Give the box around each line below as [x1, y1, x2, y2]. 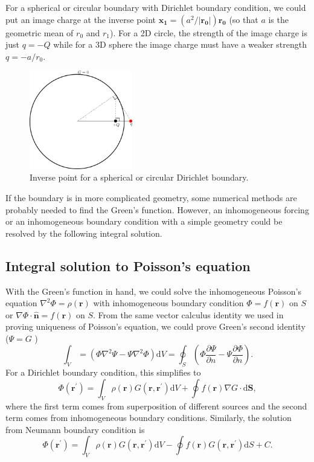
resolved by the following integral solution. [5, 226, 162, 239]
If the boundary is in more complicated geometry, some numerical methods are [5, 191, 297, 204]
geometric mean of [5, 26, 74, 39]
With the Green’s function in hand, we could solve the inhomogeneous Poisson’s [5, 284, 302, 297]
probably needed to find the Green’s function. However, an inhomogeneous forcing [5, 203, 309, 216]
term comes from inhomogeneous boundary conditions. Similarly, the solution [5, 411, 292, 424]
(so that [229, 13, 258, 25]
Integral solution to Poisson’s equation [5, 256, 251, 275]
